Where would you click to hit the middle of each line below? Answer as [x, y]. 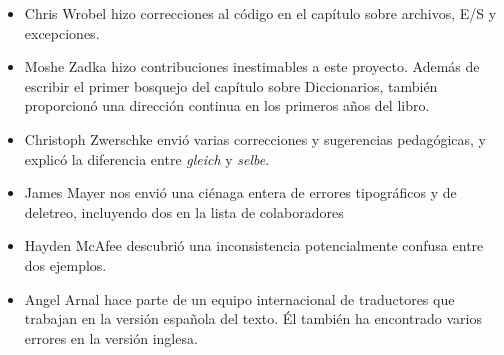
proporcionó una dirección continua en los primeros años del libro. [227, 105]
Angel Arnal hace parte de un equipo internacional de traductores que [239, 298]
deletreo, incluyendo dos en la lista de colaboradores [184, 211]
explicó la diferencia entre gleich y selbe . [147, 158]
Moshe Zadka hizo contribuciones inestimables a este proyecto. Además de [252, 66]
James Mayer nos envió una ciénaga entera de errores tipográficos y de [240, 192]
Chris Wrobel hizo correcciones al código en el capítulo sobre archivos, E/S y [260, 13]
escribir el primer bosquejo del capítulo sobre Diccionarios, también [231, 85]
